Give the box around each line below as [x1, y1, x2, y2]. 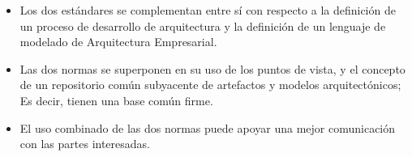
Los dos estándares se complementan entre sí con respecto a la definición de [19, 2, 396, 18]
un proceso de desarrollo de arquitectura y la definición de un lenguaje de [19, 17, 386, 34]
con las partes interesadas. [19, 135, 150, 152]
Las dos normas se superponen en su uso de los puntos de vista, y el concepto [19, 60, 406, 77]
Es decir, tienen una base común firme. [19, 91, 213, 108]
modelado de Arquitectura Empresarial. [19, 33, 217, 50]
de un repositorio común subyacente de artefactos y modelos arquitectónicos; [19, 76, 401, 93]
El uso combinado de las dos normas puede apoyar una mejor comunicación [19, 119, 396, 136]
